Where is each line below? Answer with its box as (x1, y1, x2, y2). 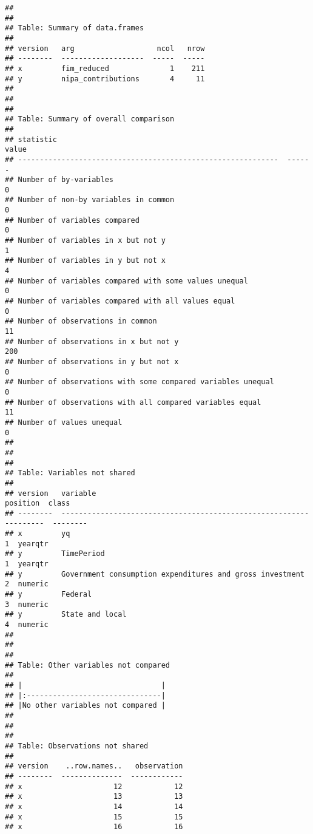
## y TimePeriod (5, 549, 105, 558)
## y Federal (5, 590, 92, 599)
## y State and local (5, 610, 127, 619)
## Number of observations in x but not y (5, 337, 179, 346)
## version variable (5, 489, 96, 498)
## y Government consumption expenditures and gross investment (5, 569, 305, 578)
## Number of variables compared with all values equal (5, 297, 235, 306)
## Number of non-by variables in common (5, 195, 175, 205)
